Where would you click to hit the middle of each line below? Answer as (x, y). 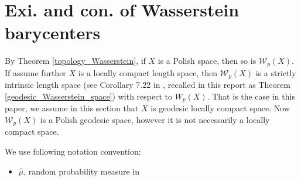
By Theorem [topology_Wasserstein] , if (75, 61)
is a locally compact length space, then (148, 72)
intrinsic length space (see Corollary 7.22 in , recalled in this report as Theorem (148, 85)
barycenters (53, 33)
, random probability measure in (82, 171)
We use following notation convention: (73, 151)
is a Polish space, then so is (207, 61)
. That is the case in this (251, 96)
